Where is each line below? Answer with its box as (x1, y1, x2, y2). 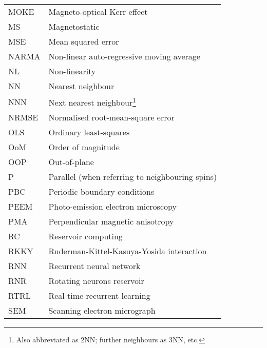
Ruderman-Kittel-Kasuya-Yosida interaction (48, 245, 207, 257)
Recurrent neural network (48, 260, 141, 272)
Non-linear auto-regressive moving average (48, 50, 200, 62)
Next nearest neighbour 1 (48, 95, 136, 109)
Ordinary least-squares (48, 126, 130, 138)
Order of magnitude (48, 141, 120, 153)
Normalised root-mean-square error (48, 111, 175, 124)
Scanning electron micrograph (48, 304, 156, 317)
